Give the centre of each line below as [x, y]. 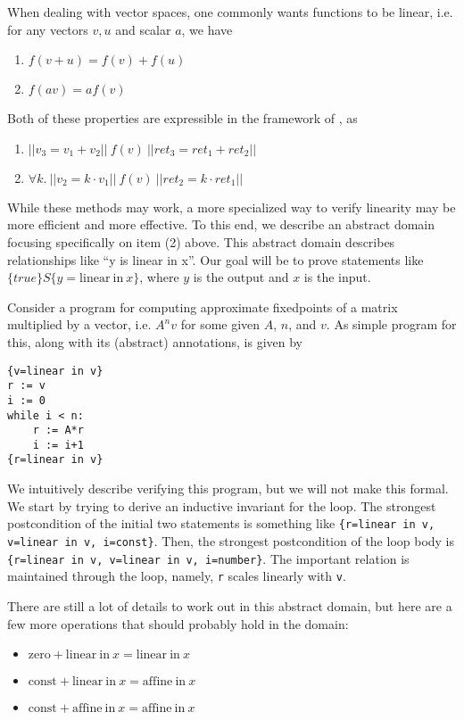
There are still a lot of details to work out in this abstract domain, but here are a [230, 605]
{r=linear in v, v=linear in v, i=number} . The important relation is [208, 558]
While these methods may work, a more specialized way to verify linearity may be [232, 207]
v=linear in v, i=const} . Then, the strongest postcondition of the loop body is [231, 540]
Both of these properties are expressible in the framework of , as [182, 118]
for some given [220, 324]
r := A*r [58, 430]
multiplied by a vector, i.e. [79, 324]
